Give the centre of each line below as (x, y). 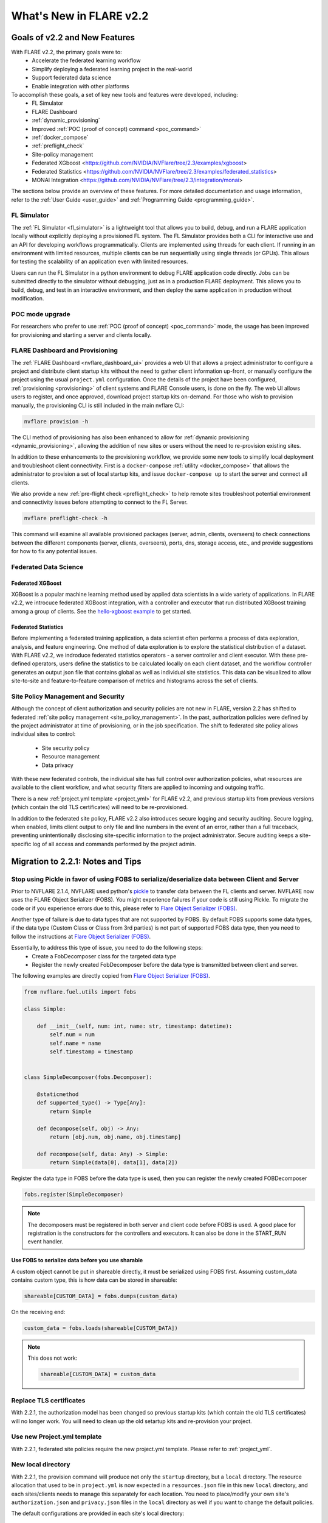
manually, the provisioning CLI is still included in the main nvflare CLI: (98, 405)
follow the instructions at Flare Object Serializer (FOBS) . (81, 936)
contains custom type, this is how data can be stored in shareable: (94, 1280)
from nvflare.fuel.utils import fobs (80, 992)
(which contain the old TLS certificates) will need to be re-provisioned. (100, 807)
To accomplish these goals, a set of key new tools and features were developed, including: (125, 95)
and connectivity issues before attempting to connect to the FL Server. (100, 502)
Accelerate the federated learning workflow (86, 60)
